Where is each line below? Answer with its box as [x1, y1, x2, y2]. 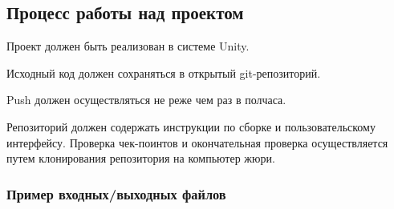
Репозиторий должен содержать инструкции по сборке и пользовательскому [6, 118, 376, 135]
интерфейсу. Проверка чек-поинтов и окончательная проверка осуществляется [6, 134, 388, 151]
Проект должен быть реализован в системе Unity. [6, 38, 250, 54]
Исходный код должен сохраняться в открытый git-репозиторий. [6, 64, 321, 81]
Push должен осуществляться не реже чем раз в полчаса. [6, 91, 286, 108]
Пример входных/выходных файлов [6, 183, 226, 203]
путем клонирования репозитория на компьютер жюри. [6, 150, 275, 167]
